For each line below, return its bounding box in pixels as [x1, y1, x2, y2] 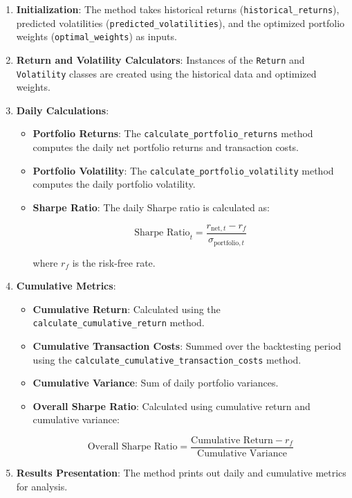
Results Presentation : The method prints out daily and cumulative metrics [16, 465, 346, 480]
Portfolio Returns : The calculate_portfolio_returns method [33, 126, 313, 141]
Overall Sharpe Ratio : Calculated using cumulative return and [33, 398, 311, 413]
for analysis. [16, 479, 68, 493]
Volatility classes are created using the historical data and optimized [16, 66, 317, 80]
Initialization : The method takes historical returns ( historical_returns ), [16, 2, 340, 16]
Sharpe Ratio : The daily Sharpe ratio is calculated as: [33, 199, 270, 214]
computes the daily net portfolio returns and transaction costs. [33, 140, 299, 154]
